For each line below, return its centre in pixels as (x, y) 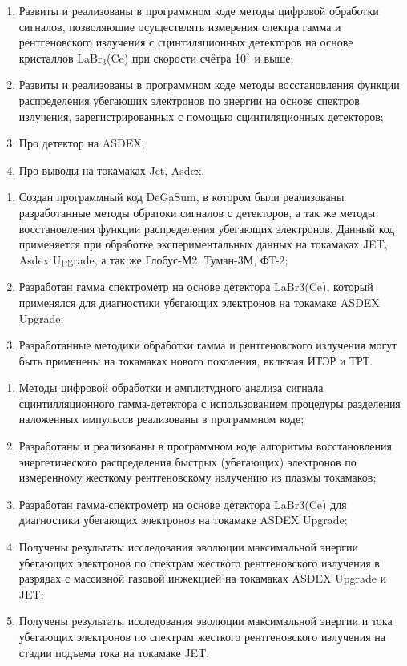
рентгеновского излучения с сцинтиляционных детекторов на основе (186, 42)
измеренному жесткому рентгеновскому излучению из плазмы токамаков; (197, 477)
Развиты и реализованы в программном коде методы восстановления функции (209, 85)
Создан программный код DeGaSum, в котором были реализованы (181, 197)
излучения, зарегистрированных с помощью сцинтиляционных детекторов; (201, 116)
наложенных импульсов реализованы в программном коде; (161, 419)
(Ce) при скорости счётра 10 (177, 57)
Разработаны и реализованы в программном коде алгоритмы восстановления (206, 446)
